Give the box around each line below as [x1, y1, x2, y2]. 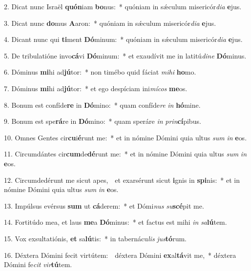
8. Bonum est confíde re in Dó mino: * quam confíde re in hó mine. [4, 99, 201, 110]
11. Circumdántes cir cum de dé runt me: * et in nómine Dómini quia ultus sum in [4, 149, 247, 159]
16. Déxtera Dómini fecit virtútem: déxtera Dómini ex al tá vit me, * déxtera [4, 250, 236, 260]
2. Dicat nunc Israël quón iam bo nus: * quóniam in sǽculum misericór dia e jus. [4, 1, 242, 11]
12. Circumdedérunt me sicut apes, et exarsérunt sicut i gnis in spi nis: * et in [4, 174, 240, 185]
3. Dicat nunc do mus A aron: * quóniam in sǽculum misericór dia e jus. [4, 18, 216, 28]
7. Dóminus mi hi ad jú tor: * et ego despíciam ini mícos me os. [4, 83, 188, 93]
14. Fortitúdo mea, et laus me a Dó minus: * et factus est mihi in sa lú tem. [4, 217, 227, 227]
